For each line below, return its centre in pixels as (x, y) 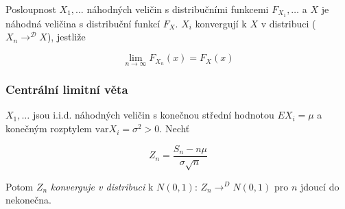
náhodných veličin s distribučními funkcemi (178, 9)
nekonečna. (28, 200)
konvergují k (221, 23)
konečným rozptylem (49, 128)
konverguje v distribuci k (102, 186)
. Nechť (175, 128)
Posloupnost (31, 9)
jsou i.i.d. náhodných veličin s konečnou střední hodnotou (153, 115)
